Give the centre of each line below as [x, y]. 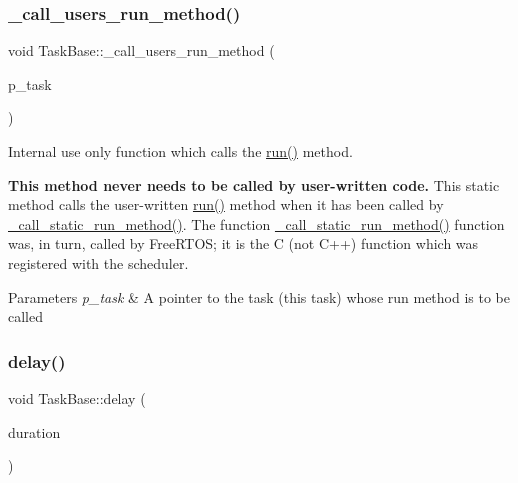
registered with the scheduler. [98, 262]
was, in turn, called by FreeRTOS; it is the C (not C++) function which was [243, 243]
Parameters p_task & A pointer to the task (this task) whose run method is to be [259, 296]
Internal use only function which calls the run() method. [180, 151]
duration [34, 431]
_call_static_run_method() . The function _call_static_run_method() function [256, 223]
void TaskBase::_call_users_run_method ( [141, 50]
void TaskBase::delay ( [77, 397]
